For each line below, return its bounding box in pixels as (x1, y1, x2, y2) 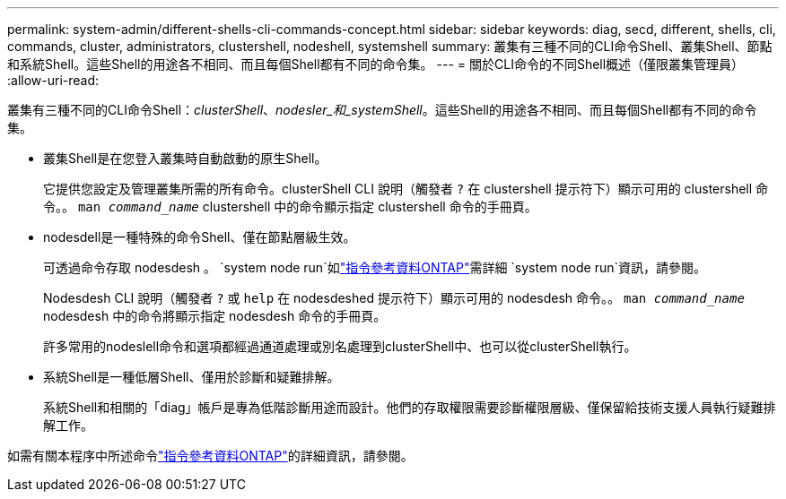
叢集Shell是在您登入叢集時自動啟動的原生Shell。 (43, 151, 327, 166)
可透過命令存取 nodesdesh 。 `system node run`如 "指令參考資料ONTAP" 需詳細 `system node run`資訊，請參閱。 (43, 260, 706, 275)
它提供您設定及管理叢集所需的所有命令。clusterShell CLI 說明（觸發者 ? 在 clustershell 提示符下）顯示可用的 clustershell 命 (43, 181, 769, 196)
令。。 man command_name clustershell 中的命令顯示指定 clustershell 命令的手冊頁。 (43, 199, 537, 214)
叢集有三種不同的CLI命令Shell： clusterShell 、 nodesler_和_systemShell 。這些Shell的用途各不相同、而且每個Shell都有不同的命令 (7, 102, 757, 117)
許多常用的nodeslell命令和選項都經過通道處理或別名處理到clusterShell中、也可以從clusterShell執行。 (43, 339, 637, 354)
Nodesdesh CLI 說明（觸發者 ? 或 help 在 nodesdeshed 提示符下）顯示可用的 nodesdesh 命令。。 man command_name (43, 290, 745, 305)
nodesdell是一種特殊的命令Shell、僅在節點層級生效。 (43, 229, 356, 245)
